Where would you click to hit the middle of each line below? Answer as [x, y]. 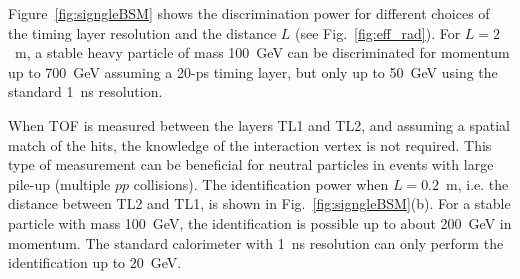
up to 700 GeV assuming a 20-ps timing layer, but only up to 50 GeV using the [253, 71]
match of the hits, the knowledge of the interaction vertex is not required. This [250, 144]
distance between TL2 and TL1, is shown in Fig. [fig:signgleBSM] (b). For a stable [259, 203]
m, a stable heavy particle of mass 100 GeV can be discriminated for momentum [262, 52]
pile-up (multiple [59, 183]
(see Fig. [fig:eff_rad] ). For [378, 32]
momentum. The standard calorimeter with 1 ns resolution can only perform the [256, 242]
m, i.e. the [477, 183]
